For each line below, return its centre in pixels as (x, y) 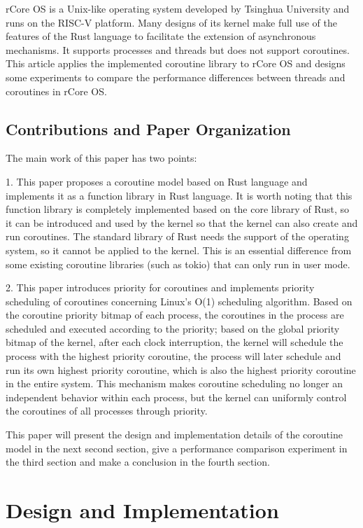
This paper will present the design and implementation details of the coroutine (174, 435)
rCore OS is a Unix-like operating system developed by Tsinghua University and (178, 8)
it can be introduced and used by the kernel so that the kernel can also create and (182, 222)
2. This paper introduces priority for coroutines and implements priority (160, 287)
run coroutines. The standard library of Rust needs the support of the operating (177, 236)
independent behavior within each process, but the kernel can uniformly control (176, 397)
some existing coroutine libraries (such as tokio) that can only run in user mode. (178, 264)
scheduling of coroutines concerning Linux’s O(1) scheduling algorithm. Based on (179, 301)
